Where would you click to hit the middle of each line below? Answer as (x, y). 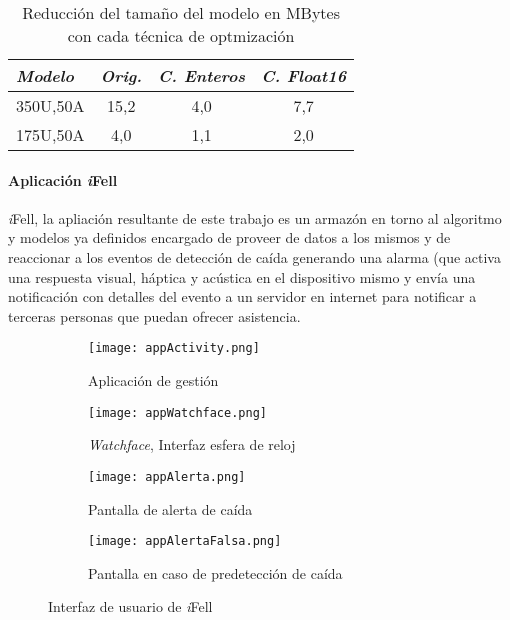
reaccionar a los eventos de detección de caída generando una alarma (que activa (254, 256)
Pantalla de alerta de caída (170, 508)
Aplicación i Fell (63, 179)
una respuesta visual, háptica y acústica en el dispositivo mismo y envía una (242, 276)
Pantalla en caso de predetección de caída (215, 572)
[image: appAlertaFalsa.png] (185, 541)
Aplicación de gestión (153, 380)
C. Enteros (202, 75)
